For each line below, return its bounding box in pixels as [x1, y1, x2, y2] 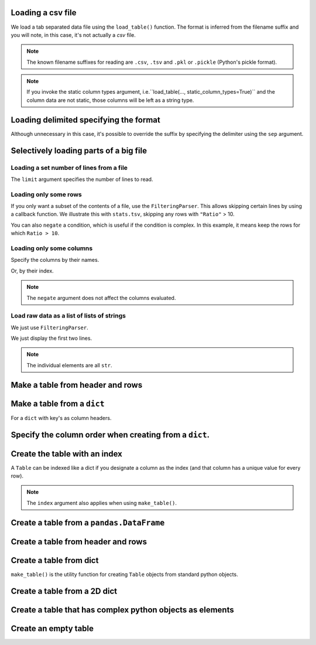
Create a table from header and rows [11, 537, 147, 547]
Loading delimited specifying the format [11, 115, 160, 125]
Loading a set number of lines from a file [11, 163, 128, 172]
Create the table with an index [11, 449, 122, 459]
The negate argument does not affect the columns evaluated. [26, 294, 176, 301]
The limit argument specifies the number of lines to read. [11, 176, 153, 183]
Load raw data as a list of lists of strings [11, 312, 126, 320]
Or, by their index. [11, 267, 54, 274]
